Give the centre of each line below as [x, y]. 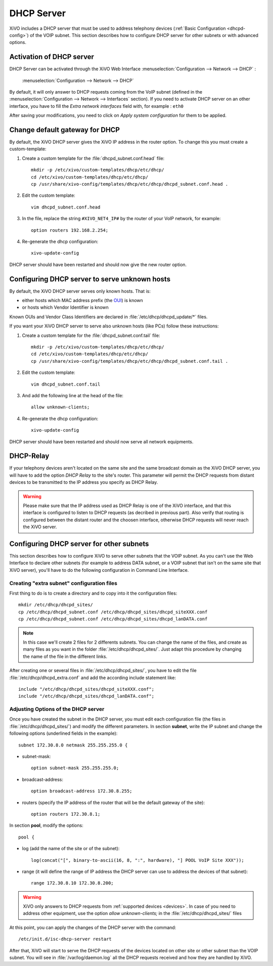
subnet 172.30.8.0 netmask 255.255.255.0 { [73, 745]
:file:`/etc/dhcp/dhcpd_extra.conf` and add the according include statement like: [93, 678]
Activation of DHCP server [52, 57]
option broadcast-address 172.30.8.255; [82, 791]
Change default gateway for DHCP [64, 130]
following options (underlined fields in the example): [63, 733]
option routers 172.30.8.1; [66, 814]
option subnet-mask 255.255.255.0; [75, 768]
